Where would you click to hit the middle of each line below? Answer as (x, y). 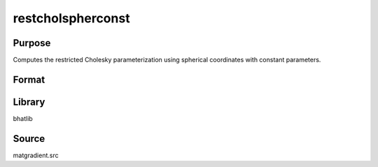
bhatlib (23, 118)
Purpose (32, 43)
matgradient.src (36, 155)
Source (29, 139)
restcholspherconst (71, 18)
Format (29, 79)
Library (29, 102)
